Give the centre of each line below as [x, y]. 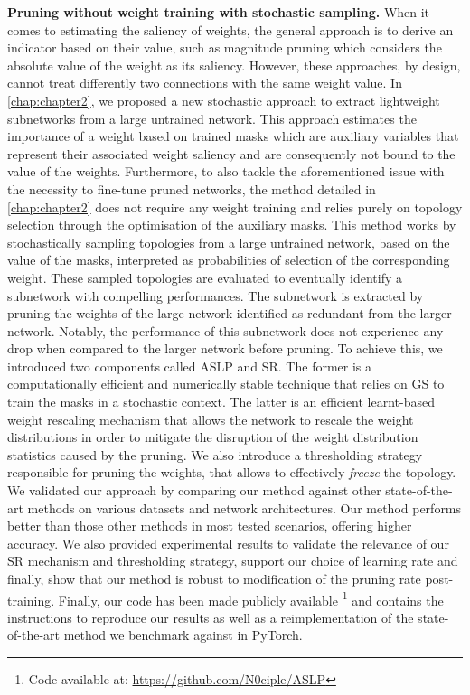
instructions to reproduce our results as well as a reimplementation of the [211, 617]
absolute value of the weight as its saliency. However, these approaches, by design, [234, 65]
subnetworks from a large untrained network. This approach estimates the [212, 118]
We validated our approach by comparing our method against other [194, 490]
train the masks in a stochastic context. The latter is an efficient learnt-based [221, 402]
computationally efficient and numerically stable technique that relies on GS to [226, 384]
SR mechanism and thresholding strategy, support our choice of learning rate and [233, 561]
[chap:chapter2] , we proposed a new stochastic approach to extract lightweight [224, 100]
